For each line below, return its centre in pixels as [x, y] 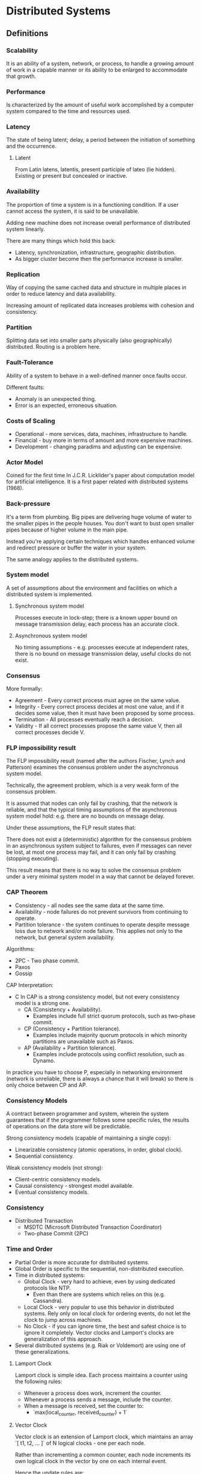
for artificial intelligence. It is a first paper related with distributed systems [97, 482]
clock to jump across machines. [63, 1320]
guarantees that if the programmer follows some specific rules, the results [98, 1120]
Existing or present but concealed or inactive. [71, 176]
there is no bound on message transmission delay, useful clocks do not [103, 653]
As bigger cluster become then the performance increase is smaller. [99, 258]
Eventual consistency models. [52, 1192]
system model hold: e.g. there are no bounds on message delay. [85, 816]
